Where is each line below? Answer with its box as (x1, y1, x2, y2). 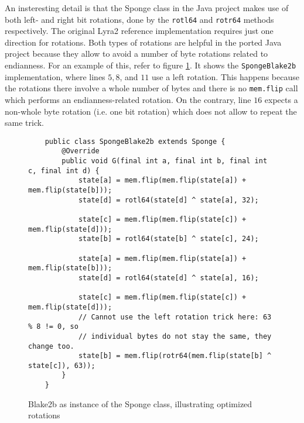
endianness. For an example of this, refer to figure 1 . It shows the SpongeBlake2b (5, 59, 296, 71)
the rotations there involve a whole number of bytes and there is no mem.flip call (5, 82, 298, 94)
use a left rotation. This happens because (151, 70, 299, 82)
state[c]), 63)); (28, 361, 95, 370)
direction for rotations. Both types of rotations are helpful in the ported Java (5, 36, 282, 48)
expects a (264, 93, 298, 105)
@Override (62, 147, 100, 156)
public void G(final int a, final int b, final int (62, 157, 268, 166)
